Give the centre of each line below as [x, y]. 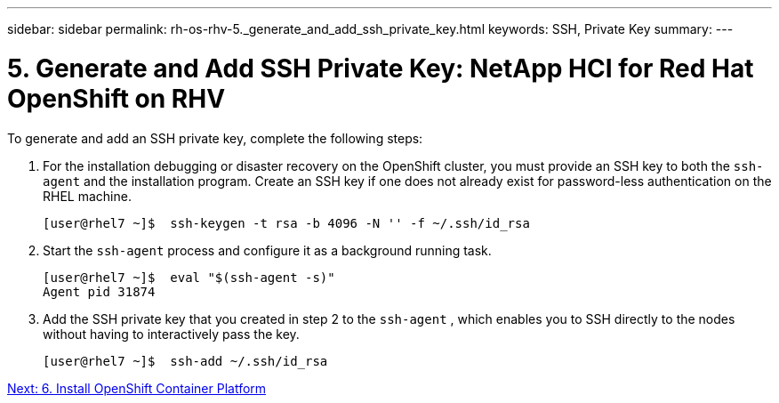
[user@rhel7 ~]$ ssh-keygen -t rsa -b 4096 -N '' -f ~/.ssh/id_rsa [286, 223]
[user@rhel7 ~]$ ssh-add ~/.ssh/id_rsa [185, 361]
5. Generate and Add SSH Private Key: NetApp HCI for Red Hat [381, 68]
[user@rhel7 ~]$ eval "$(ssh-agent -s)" [189, 277]
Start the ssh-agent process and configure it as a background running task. [267, 250]
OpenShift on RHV [116, 98]
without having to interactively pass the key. [171, 334]
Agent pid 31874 [99, 291]
